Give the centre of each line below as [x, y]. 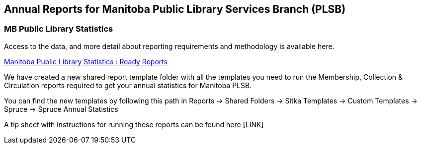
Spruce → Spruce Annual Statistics [61, 109]
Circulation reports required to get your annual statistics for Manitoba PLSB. [128, 85]
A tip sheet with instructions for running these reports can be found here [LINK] [134, 124]
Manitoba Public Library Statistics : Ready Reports [86, 61]
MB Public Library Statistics [59, 29]
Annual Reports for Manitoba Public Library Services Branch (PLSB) [175, 9]
